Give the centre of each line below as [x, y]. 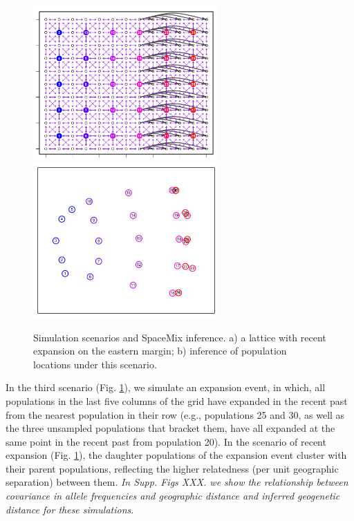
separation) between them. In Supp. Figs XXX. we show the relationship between [177, 482]
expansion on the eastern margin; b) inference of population [160, 351]
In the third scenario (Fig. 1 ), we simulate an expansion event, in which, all [166, 387]
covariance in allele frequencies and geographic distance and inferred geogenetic [173, 496]
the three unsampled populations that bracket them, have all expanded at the [170, 428]
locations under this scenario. [95, 364]
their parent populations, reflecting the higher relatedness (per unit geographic [172, 468]
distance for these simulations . [70, 509]
